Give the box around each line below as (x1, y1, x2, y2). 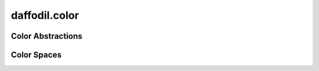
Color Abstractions (11, 31, 83, 41)
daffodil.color (11, 9, 79, 22)
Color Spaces (11, 50, 62, 60)
